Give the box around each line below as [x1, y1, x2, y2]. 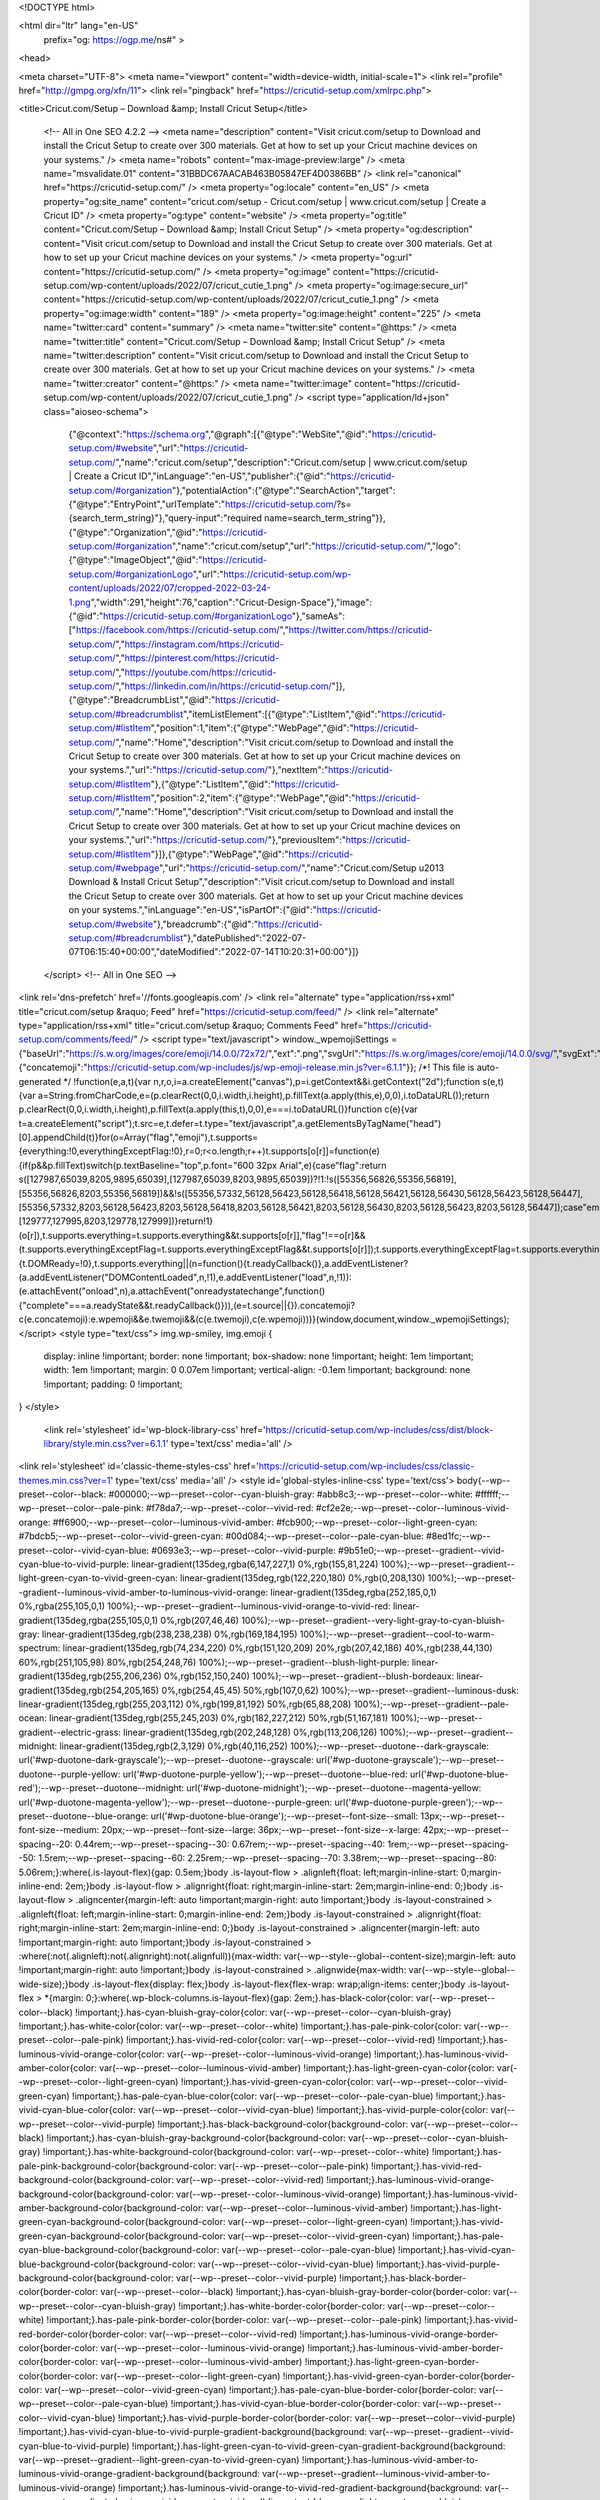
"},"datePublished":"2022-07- [183, 932, 307, 944]
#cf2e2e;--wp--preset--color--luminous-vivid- [315, 1502, 510, 1514]
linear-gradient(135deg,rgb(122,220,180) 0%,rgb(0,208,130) [180, 1572, 426, 1584]
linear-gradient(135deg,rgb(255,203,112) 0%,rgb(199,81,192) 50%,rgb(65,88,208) [18, 1698, 352, 1710]
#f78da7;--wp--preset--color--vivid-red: [145, 1502, 314, 1514]
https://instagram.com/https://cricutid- [124, 638, 284, 650]
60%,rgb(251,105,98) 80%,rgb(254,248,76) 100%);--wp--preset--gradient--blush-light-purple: [18, 1656, 410, 1668]
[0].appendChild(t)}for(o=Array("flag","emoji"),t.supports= [18, 1131, 259, 1144]
